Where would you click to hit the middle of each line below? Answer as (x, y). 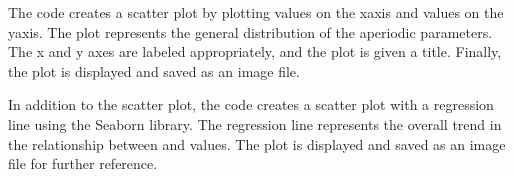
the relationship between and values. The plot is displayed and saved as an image (257, 143)
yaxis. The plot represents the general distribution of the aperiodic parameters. (250, 31)
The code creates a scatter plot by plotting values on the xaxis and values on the (256, 12)
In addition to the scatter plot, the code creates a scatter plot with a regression (251, 104)
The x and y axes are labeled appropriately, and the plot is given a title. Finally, (255, 51)
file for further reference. (83, 163)
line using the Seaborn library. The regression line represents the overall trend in (255, 123)
